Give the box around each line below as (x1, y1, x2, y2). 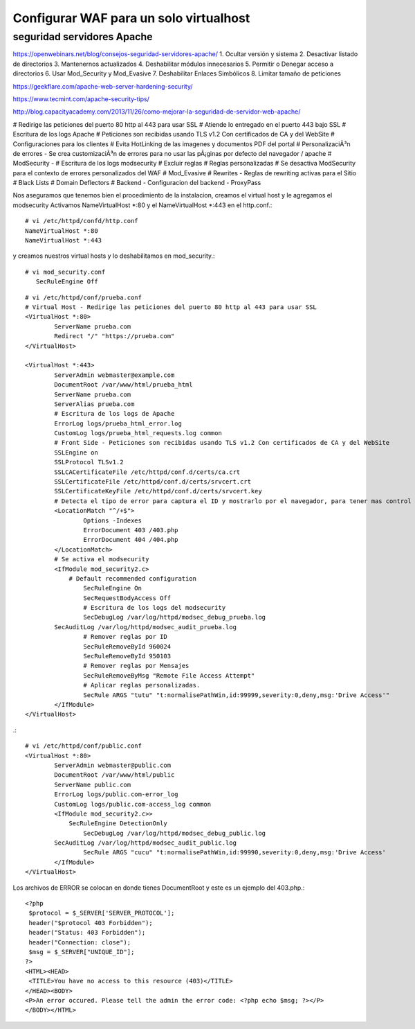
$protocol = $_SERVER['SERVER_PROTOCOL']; (28, 909, 175, 917)
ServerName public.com (54, 780, 131, 789)
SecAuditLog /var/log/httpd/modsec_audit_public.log (54, 839, 237, 847)
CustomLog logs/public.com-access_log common (54, 800, 211, 808)
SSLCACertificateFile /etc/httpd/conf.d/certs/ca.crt (54, 468, 241, 476)
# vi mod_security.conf (25, 267, 106, 276)
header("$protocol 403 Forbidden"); (28, 919, 154, 926)
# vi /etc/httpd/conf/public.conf (25, 742, 142, 750)
